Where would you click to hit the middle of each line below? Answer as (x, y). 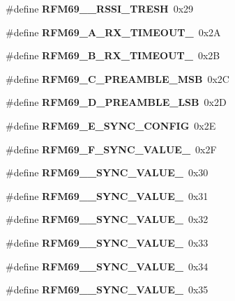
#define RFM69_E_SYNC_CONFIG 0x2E (111, 125)
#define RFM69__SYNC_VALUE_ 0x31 (107, 195)
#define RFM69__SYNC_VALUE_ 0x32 (107, 219)
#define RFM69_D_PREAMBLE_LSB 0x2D (116, 102)
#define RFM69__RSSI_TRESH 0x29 (100, 8)
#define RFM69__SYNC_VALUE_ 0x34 (107, 266)
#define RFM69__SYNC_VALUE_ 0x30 (107, 172)
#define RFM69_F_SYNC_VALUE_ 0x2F (111, 149)
